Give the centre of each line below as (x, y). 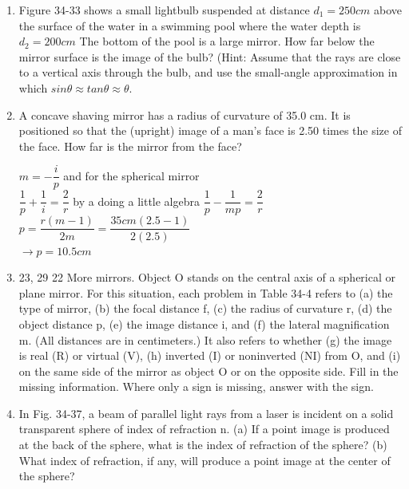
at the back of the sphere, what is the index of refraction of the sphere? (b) (203, 445)
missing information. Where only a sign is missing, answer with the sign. (196, 386)
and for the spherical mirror (131, 175)
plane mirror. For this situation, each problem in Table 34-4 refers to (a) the (206, 292)
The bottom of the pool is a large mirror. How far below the (227, 41)
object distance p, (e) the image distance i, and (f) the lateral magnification (204, 323)
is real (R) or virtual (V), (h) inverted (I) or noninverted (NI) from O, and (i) (210, 355)
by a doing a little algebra (137, 201)
